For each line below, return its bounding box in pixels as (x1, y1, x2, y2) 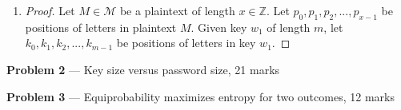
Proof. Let (25, 2, 75, 18)
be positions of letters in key (116, 34, 256, 51)
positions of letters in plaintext (25, 18, 177, 35)
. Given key (190, 18, 247, 35)
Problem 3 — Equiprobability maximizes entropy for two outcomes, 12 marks (6, 88, 395, 104)
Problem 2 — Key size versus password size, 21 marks (6, 61, 280, 77)
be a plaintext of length (119, 2, 235, 18)
